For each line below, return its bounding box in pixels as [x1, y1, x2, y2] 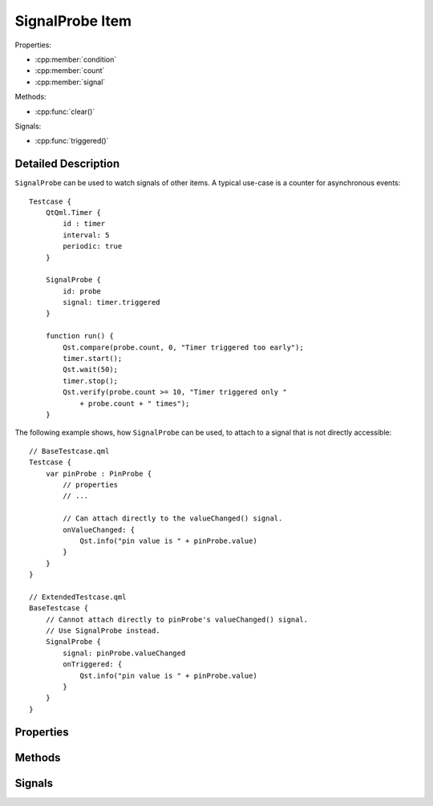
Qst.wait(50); [63, 365, 119, 375]
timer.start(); [63, 354, 123, 363]
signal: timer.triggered [63, 298, 160, 307]
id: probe [63, 286, 102, 296]
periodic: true [63, 241, 123, 251]
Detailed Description [14, 157, 120, 171]
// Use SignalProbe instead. [45, 626, 160, 635]
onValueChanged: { [63, 525, 136, 534]
